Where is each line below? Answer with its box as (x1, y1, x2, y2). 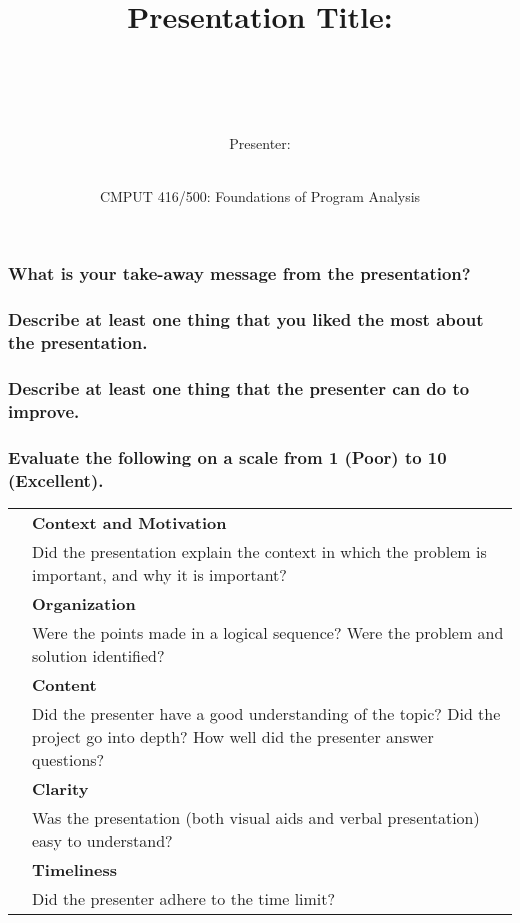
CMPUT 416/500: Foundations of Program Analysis (99, 185, 421, 206)
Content (32, 672, 97, 696)
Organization (32, 591, 136, 615)
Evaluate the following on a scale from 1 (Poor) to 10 (8, 444, 447, 469)
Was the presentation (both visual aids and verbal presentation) (32, 805, 480, 829)
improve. (8, 398, 80, 423)
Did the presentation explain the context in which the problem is (32, 539, 487, 563)
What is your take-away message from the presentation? (8, 261, 471, 286)
